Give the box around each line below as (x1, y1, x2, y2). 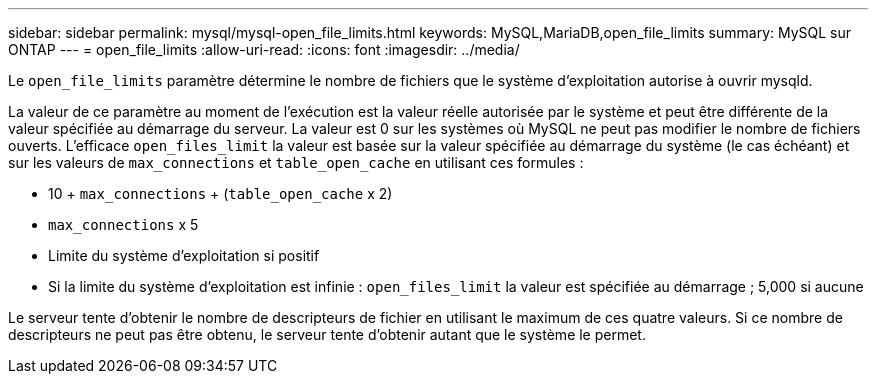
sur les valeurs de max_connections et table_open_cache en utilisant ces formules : (8, 154, 584, 171)
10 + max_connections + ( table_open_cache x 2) (48, 185, 393, 202)
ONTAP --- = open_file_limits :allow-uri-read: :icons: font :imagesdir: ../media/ (8, 41, 520, 58)
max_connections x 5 (48, 216, 199, 233)
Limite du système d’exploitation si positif (48, 247, 320, 264)
